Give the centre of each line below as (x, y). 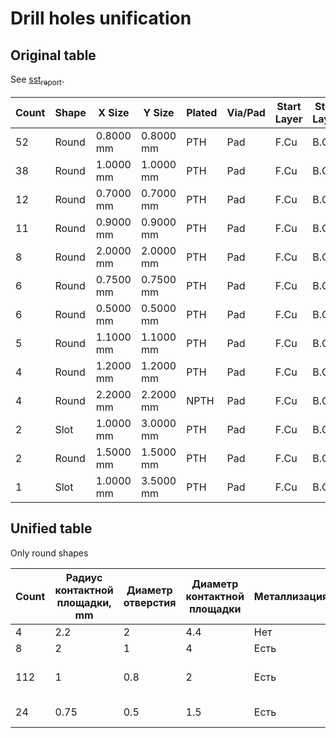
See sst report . (37, 80)
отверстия (150, 602)
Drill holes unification (101, 18)
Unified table (51, 528)
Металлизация (291, 596)
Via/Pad (246, 112)
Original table (53, 55)
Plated (202, 112)
